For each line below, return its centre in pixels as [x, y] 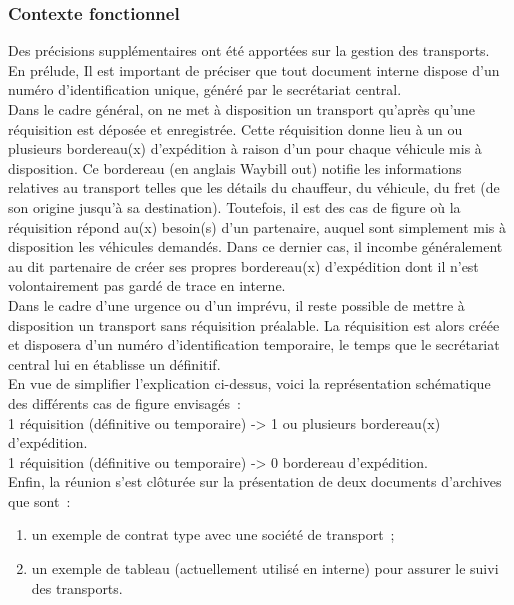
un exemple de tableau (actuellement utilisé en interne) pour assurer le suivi [265, 568]
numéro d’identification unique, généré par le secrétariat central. [205, 89]
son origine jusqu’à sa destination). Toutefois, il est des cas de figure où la [234, 206]
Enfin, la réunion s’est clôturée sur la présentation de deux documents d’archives [255, 481]
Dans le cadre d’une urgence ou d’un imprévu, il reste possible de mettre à [236, 304]
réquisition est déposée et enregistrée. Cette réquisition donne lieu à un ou [235, 128]
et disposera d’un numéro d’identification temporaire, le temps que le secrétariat [254, 344]
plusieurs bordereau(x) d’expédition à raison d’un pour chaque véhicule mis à [245, 148]
